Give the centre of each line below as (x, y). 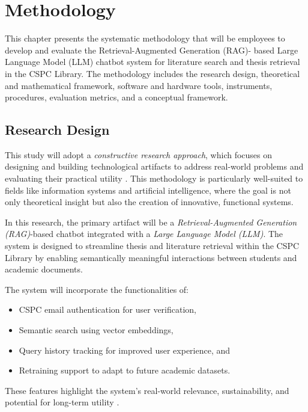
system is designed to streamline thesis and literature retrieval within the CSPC (152, 246)
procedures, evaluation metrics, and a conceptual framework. (116, 97)
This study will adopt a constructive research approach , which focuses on (139, 154)
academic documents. (44, 269)
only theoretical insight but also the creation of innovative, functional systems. (149, 202)
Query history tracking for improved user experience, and (125, 350)
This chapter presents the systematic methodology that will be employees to (145, 38)
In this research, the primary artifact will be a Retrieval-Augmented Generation (151, 222)
